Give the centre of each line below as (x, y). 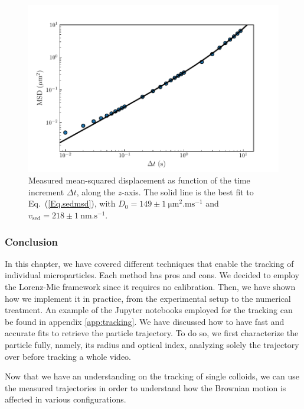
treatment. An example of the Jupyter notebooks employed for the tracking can (149, 310)
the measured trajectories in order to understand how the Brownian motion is (146, 387)
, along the (96, 191)
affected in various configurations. (66, 399)
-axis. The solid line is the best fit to (188, 191)
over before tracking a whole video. (68, 356)
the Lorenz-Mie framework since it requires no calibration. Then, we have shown (150, 287)
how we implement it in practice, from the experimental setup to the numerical (148, 298)
